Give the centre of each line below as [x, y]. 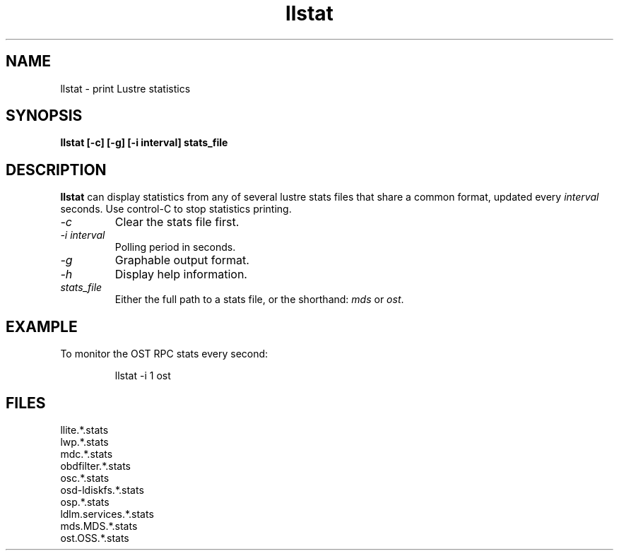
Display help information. [181, 274]
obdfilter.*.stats [96, 466]
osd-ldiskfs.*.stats [102, 490]
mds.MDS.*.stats [99, 526]
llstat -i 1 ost [143, 376]
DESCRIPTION [56, 170]
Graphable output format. [182, 260]
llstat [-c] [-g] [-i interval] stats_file [144, 143]
